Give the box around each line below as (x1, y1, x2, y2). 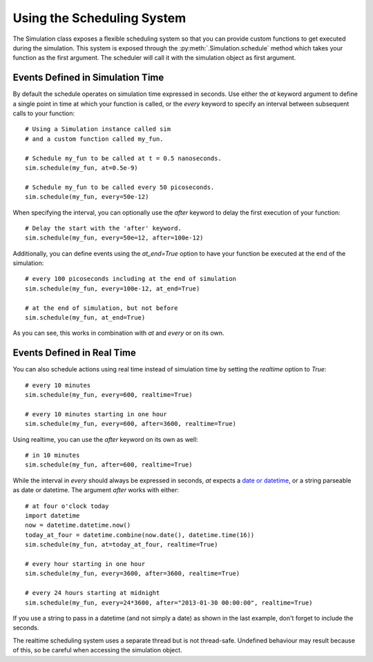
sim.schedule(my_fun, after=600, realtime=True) (25, 461, 193, 469)
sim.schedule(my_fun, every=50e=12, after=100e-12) (25, 234, 204, 242)
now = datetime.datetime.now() (25, 521, 131, 529)
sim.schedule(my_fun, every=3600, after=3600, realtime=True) (25, 569, 240, 578)
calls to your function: (12, 109, 75, 117)
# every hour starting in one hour (25, 560, 146, 567)
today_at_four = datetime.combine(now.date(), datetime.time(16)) (25, 531, 255, 538)
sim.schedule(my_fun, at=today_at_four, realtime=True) (25, 541, 218, 549)
